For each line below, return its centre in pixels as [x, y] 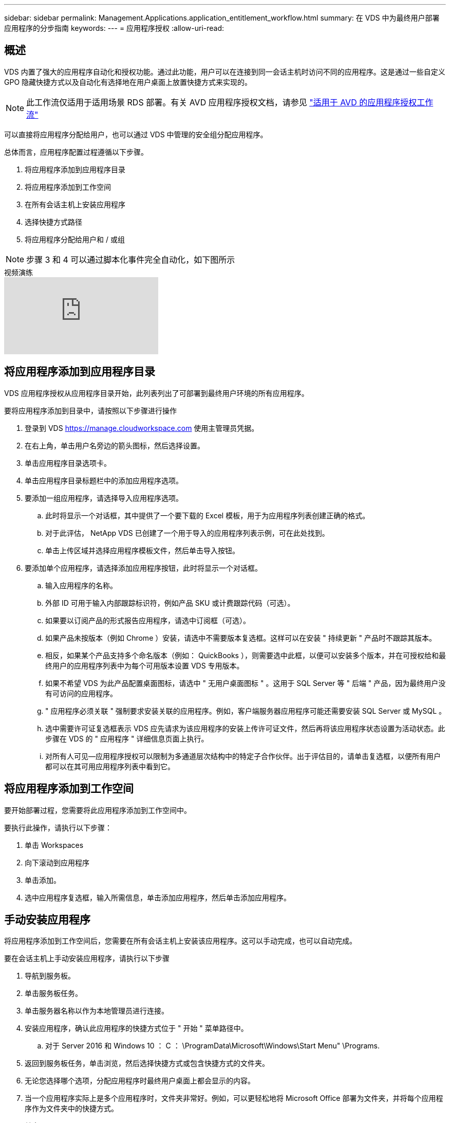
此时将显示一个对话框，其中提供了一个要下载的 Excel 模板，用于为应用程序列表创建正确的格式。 [208, 515]
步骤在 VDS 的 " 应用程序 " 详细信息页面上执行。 [127, 738]
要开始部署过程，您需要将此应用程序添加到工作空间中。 [98, 810]
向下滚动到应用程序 [57, 862]
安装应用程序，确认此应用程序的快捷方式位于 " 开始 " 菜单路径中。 [136, 1028]
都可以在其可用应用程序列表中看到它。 [110, 766]
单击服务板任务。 [53, 993]
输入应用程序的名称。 [81, 585]
